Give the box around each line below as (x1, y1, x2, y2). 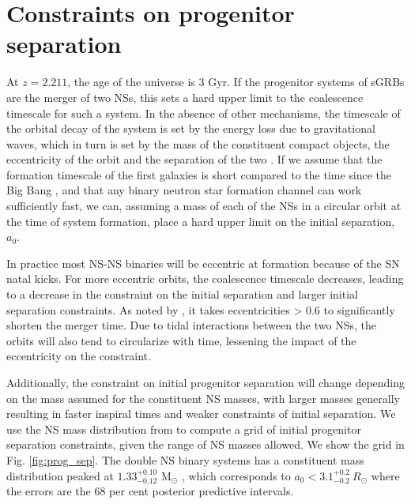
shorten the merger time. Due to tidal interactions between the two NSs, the (6, 317, 376, 333)
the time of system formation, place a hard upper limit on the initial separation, (6, 213, 395, 229)
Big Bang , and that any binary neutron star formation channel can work (6, 182, 362, 198)
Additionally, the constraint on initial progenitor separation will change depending (6, 374, 405, 390)
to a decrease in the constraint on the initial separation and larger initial (6, 286, 358, 303)
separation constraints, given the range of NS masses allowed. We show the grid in (6, 436, 405, 453)
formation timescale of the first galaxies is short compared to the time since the (6, 166, 392, 182)
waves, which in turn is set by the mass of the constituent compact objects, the (6, 135, 390, 152)
